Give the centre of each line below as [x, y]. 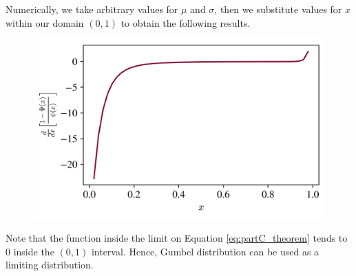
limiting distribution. [50, 265]
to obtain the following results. [186, 22]
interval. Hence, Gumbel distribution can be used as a [205, 251]
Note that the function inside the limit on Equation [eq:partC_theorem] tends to [177, 238]
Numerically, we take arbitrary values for [92, 9]
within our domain [45, 22]
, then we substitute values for [278, 9]
